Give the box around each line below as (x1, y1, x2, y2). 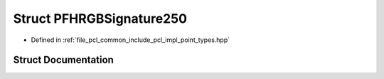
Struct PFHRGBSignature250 (13, 11, 188, 26)
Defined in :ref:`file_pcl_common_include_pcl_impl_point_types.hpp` (31, 36, 230, 44)
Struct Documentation (13, 54, 114, 66)
